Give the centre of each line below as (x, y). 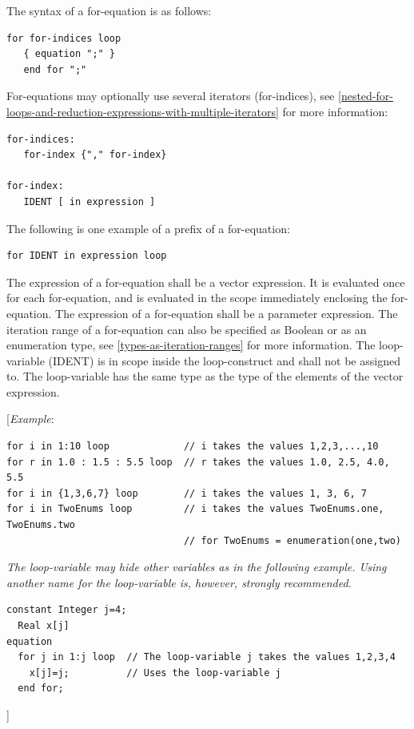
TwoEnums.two (41, 525)
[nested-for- (366, 96)
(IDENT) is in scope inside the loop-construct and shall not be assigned (224, 360)
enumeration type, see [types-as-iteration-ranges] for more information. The (191, 345)
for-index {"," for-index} (95, 155)
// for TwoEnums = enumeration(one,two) (292, 540)
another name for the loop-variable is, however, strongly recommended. (179, 582)
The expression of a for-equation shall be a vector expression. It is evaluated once (206, 282)
